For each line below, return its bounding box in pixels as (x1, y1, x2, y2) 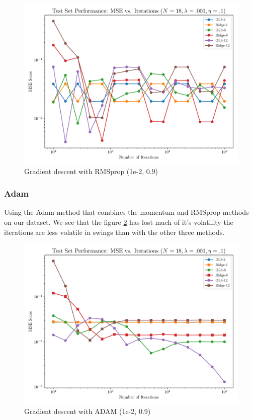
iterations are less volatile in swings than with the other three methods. (4, 226, 225, 237)
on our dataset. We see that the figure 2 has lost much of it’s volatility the (4, 217, 233, 227)
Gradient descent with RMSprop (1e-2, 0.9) (24, 165, 158, 176)
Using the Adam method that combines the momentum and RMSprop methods (4, 207, 249, 217)
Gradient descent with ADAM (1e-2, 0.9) (24, 405, 151, 416)
